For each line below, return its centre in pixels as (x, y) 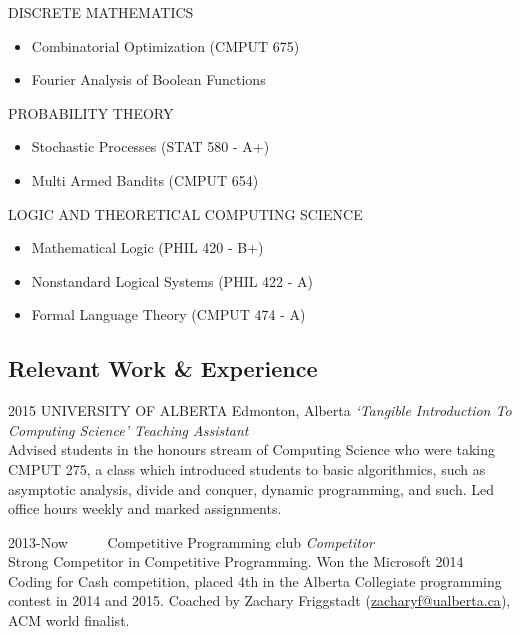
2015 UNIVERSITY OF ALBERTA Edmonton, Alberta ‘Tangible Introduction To (260, 410)
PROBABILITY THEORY (91, 112)
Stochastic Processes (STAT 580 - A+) (150, 146)
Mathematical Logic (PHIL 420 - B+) (147, 247)
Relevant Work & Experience (163, 368)
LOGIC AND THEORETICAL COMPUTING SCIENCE (185, 213)
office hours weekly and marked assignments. (145, 508)
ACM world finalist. (69, 620)
